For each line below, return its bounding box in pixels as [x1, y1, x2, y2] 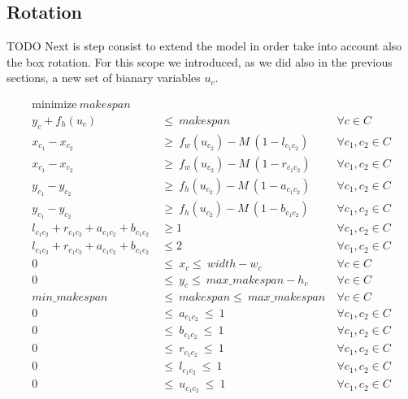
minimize [32, 99, 77, 111]
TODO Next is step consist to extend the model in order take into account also [7, 37, 402, 54]
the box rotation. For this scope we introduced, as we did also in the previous [7, 53, 393, 70]
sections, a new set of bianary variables [7, 69, 201, 86]
